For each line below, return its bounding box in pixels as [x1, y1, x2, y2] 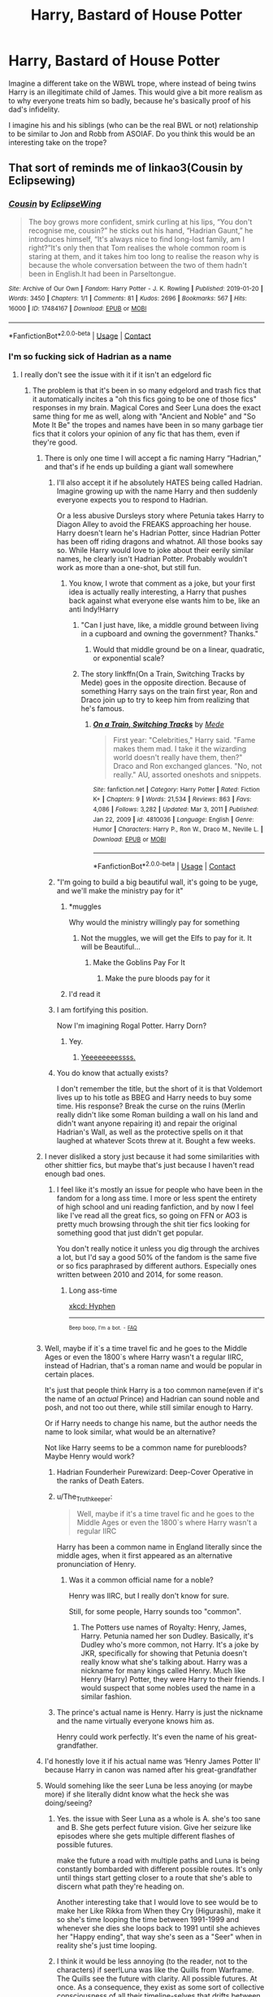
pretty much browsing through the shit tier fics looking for [56, 1219, 250, 1229]
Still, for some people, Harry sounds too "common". [68, 1607, 242, 1617]
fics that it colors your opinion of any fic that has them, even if [32, 428, 240, 438]
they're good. [32, 437, 78, 447]
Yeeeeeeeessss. [80, 1052, 136, 1062]
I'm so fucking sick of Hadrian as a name [8, 351, 172, 362]
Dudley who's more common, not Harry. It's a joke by [80, 1639, 259, 1650]
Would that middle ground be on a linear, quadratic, [93, 644, 265, 654]
